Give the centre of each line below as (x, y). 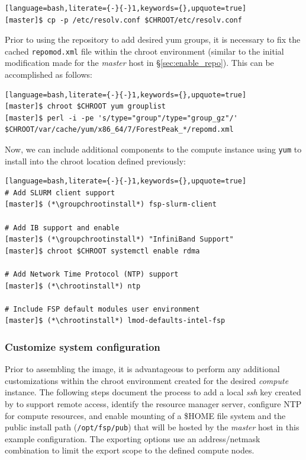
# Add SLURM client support (60, 193)
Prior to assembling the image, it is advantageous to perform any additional (142, 369)
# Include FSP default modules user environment (102, 309)
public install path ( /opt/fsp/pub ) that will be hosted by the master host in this (152, 427)
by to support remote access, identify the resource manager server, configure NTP (153, 403)
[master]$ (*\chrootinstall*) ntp (73, 286)
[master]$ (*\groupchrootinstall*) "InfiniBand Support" (119, 239)
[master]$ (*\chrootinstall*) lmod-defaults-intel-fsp (115, 321)
